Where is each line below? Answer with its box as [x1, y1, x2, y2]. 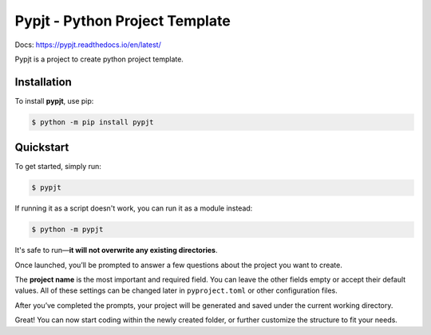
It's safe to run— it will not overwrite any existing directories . [14, 246, 218, 255]
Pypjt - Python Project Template [14, 12, 231, 30]
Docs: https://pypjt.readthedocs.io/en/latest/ [14, 40, 161, 49]
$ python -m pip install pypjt [31, 117, 155, 127]
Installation [14, 75, 72, 89]
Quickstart [14, 140, 69, 155]
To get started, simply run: [14, 162, 101, 171]
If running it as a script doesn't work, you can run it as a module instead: [14, 203, 253, 213]
